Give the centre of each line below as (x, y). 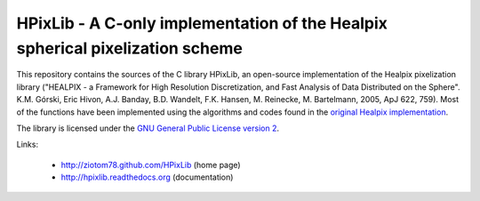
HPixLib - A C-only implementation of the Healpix (202, 23)
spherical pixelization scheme (130, 48)
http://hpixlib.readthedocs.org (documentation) (147, 177)
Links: (28, 145)
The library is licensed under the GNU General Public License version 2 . (148, 128)
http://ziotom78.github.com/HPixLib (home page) (151, 165)
